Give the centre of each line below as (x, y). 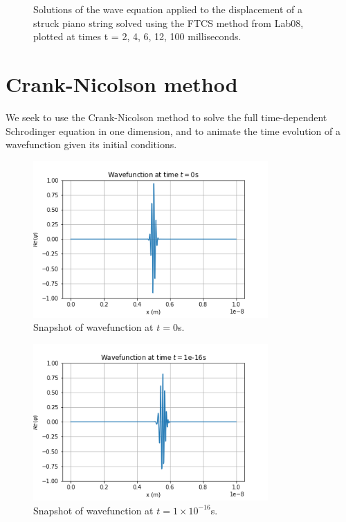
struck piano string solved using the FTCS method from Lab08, (169, 22)
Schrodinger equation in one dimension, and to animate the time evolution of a (173, 130)
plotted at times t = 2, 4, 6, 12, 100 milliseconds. (137, 36)
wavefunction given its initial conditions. (91, 144)
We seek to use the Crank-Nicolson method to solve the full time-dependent (166, 117)
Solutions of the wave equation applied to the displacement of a (168, 9)
